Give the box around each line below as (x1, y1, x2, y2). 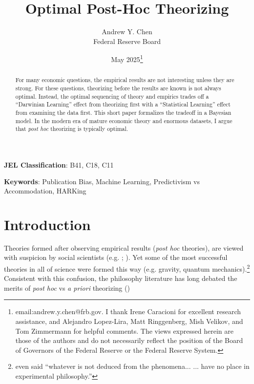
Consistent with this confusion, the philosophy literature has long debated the (4, 273, 237, 283)
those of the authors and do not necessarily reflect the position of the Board (15, 335, 243, 345)
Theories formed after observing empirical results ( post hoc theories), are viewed (4, 242, 244, 253)
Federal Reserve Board (93, 36, 161, 46)
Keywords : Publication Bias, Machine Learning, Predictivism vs (4, 176, 200, 186)
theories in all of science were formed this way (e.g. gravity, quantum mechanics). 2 (4, 262, 250, 274)
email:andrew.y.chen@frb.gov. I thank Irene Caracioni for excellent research (15, 306, 241, 317)
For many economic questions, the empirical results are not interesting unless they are (15, 76, 234, 84)
